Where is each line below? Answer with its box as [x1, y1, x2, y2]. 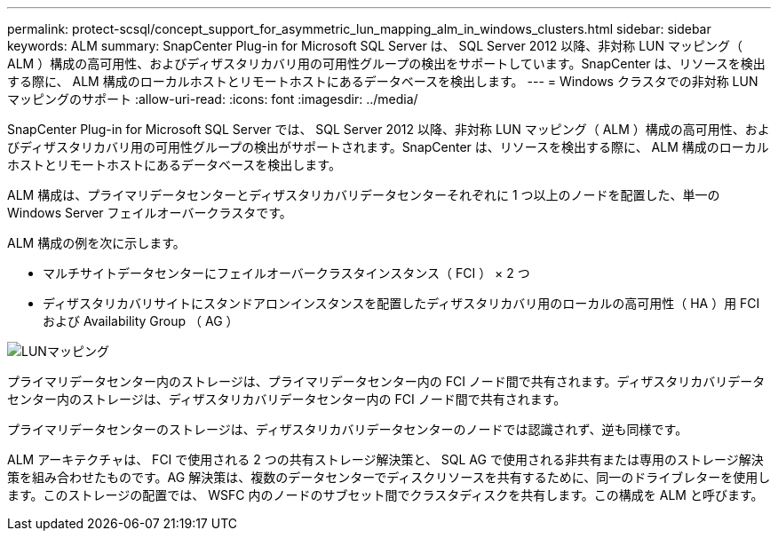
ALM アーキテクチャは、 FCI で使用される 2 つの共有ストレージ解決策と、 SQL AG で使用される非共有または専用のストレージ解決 [7, 452, 764, 467]
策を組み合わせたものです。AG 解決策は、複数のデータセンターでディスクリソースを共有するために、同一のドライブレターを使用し [7, 470, 771, 485]
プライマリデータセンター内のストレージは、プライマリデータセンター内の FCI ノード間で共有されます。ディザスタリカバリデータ [7, 374, 766, 389]
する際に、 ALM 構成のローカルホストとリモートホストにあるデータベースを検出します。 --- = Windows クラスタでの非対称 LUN [7, 74, 758, 89]
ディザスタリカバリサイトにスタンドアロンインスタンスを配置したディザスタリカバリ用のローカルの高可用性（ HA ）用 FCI [43, 296, 760, 311]
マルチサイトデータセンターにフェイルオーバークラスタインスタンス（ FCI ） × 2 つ [43, 265, 530, 281]
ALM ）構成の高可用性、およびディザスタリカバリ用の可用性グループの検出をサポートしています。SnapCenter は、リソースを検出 [7, 56, 766, 71]
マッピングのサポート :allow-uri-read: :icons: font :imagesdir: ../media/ [7, 91, 418, 107]
